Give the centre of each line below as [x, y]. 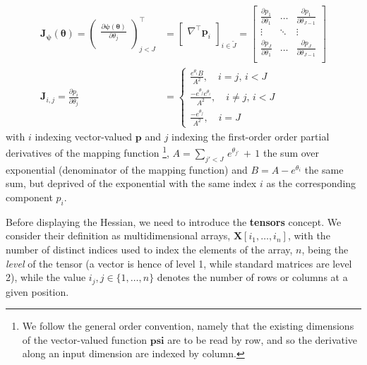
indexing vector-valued [84, 136]
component [29, 197]
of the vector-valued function [85, 339]
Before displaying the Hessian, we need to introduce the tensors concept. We [174, 221]
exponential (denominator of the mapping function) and [127, 169]
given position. [37, 291]
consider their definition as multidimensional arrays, [118, 235]
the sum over [291, 153]
